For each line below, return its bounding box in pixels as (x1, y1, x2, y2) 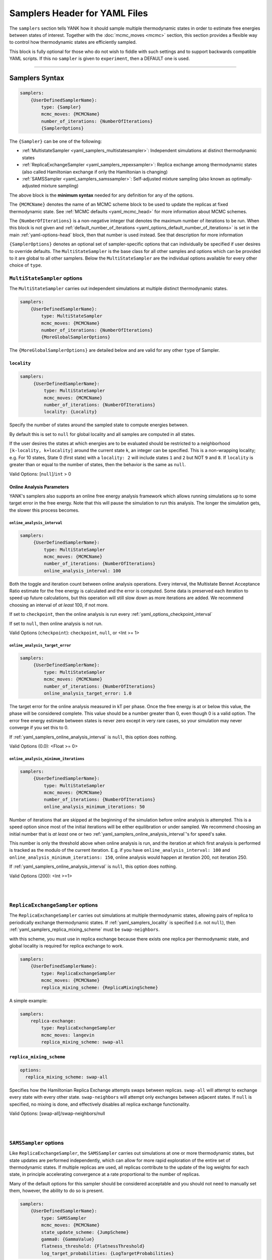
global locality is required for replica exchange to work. (9, 943, 124, 949)
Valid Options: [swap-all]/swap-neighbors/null (9, 1110, 105, 1116)
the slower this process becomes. (9, 507, 80, 513)
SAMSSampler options (9, 1139, 64, 1146)
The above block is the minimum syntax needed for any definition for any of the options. (9, 192, 194, 198)
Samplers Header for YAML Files (9, 8, 148, 19)
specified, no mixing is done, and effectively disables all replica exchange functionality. (9, 1101, 190, 1107)
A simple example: (9, 997, 48, 1003)
